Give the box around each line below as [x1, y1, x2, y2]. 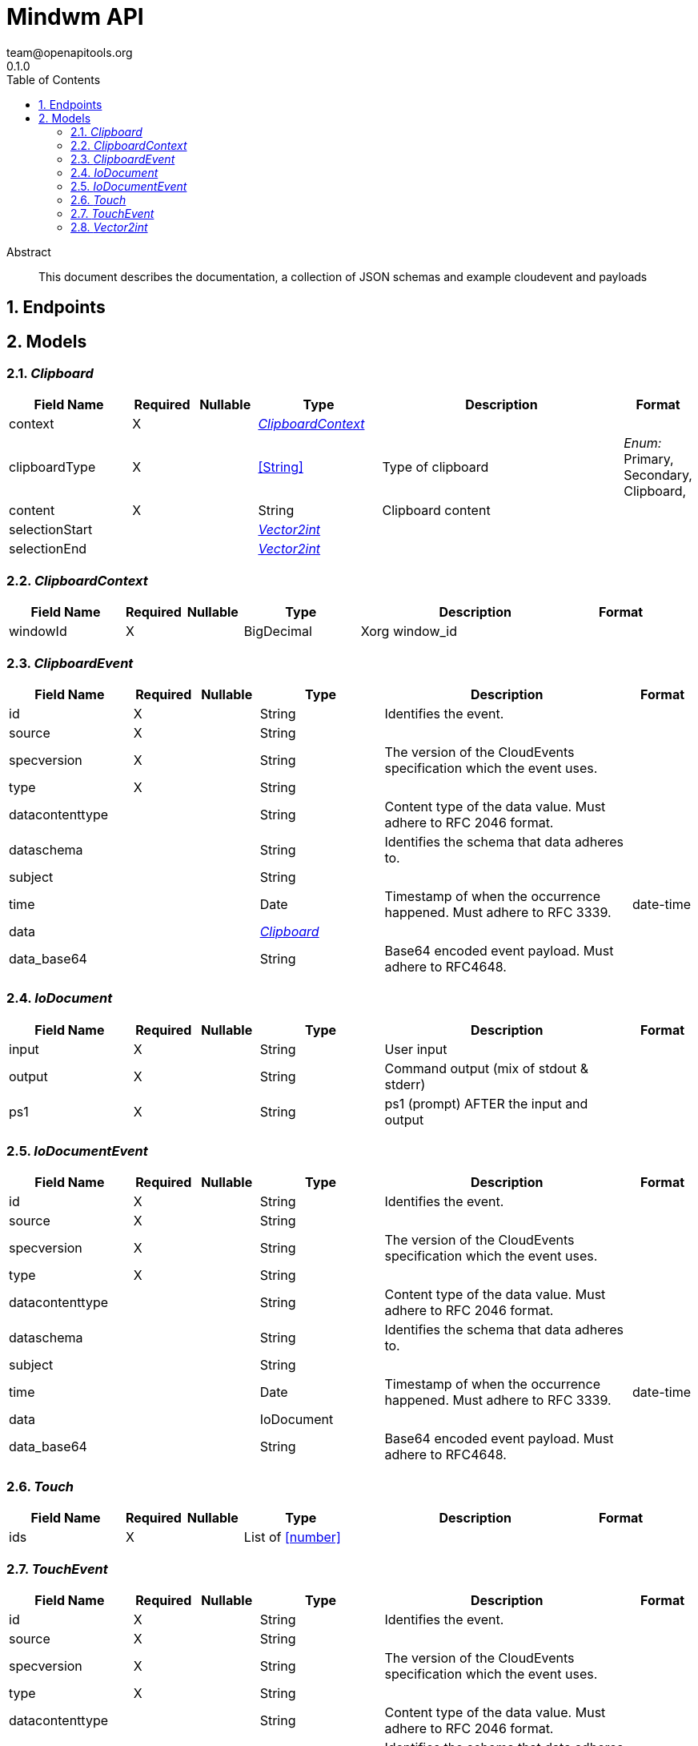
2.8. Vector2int [70, 219, 148, 234]
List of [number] [243, 1529, 341, 1546]
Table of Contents [6, 72, 101, 86]
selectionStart [9, 521, 93, 538]
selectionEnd [9, 541, 87, 557]
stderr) [384, 1076, 426, 1092]
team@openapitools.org [6, 45, 133, 59]
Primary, [624, 451, 674, 468]
